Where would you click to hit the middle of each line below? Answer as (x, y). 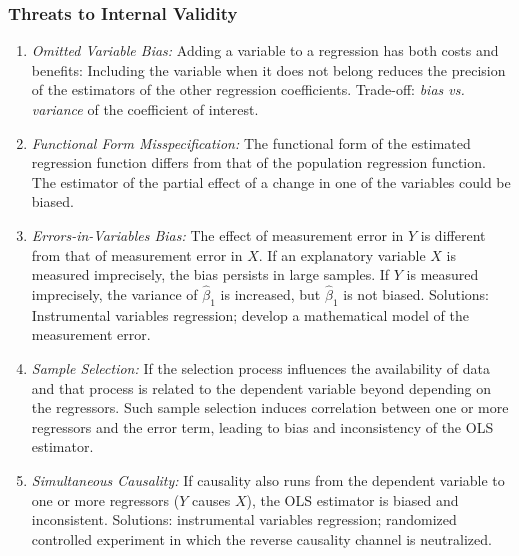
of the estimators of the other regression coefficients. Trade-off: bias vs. (248, 89)
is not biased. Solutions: (416, 293)
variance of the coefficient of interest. (145, 109)
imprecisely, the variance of (114, 293)
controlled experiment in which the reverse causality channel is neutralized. (261, 538)
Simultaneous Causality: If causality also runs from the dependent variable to (268, 479)
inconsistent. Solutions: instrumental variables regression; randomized (244, 519)
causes (211, 499)
